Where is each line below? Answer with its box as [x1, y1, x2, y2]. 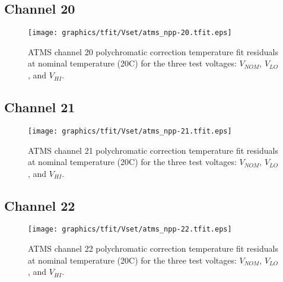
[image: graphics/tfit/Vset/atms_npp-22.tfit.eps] [28, 225, 232, 234]
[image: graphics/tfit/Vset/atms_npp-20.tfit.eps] [28, 28, 232, 37]
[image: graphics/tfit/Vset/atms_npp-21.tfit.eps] [28, 126, 232, 135]
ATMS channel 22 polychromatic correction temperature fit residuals [28, 242, 278, 255]
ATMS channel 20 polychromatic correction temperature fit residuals [28, 45, 278, 58]
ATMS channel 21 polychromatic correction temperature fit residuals [28, 144, 278, 156]
